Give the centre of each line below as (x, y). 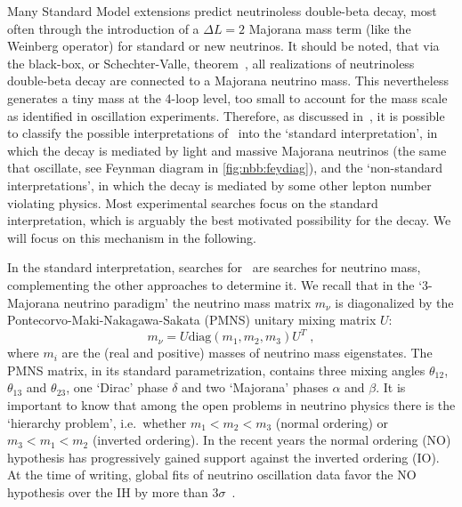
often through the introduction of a (103, 28)
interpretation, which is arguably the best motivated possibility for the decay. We (229, 220)
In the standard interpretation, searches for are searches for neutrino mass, (214, 267)
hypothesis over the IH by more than (108, 491)
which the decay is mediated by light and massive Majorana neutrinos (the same (227, 150)
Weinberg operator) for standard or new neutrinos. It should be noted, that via (223, 46)
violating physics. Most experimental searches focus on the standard (193, 202)
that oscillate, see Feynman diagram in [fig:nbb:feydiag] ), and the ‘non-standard (225, 168)
